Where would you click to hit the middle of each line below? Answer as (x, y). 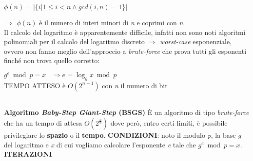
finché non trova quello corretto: (52, 60)
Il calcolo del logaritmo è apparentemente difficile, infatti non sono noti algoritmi (125, 32)
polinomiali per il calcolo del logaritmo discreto (74, 41)
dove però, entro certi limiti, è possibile (169, 123)
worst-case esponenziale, (196, 41)
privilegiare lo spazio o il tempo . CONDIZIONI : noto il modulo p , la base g (123, 135)
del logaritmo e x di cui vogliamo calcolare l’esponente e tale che (100, 144)
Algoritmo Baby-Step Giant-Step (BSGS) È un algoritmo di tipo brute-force (126, 112)
